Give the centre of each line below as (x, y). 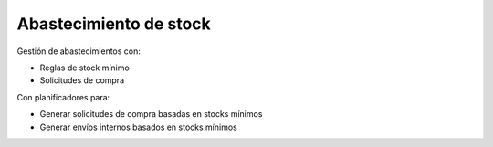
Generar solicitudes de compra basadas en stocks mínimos (151, 114)
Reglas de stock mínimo (84, 68)
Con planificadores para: (63, 97)
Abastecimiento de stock (114, 24)
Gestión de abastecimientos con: (79, 51)
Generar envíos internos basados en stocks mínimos (138, 127)
